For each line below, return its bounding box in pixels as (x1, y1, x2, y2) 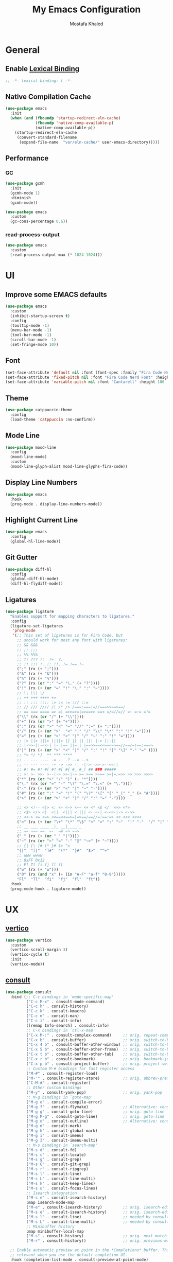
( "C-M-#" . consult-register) (26, 1080, 91, 1085)
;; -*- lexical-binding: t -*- (5, 78, 73, 83)
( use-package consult (5, 989, 52, 994)
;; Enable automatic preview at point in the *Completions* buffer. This (10, 1248, 171, 1253)
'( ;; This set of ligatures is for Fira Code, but (12, 633, 124, 638)
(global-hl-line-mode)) (10, 539, 61, 544)
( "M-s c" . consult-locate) (26, 1152, 86, 1158)
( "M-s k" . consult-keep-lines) (26, 1181, 96, 1186)
